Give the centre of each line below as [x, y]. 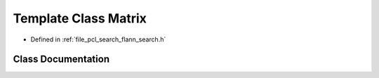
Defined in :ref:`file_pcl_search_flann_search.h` [98, 39]
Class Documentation [61, 59]
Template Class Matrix [80, 18]
